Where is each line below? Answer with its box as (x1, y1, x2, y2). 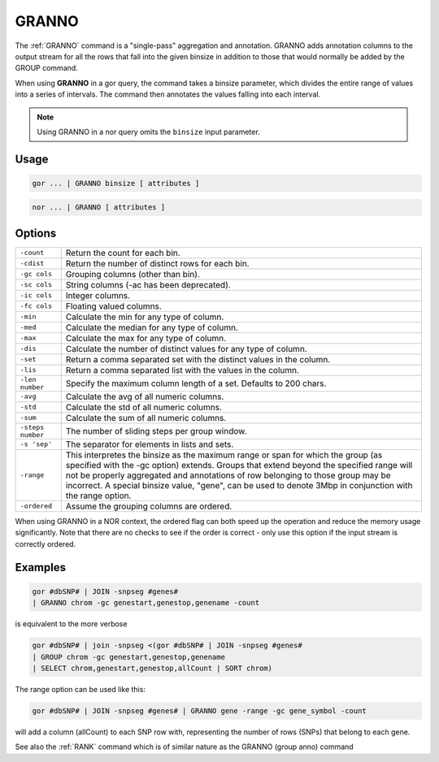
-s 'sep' (20, 439, 53, 448)
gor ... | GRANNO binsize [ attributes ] (32, 179, 200, 188)
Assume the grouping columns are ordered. (65, 500, 233, 512)
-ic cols (20, 291, 53, 300)
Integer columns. (65, 289, 130, 301)
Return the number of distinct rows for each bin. (65, 258, 250, 269)
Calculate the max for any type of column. (65, 332, 227, 344)
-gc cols (20, 270, 53, 279)
